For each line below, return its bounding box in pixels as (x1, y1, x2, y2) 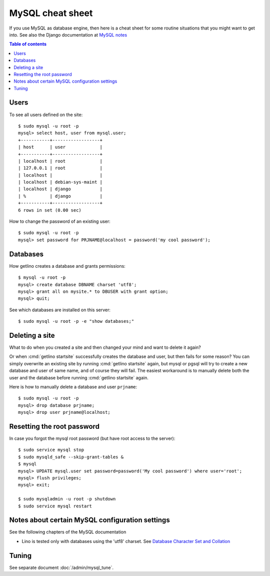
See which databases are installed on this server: (9, 307, 111, 313)
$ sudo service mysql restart (18, 503, 92, 509)
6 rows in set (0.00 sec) (18, 207, 82, 213)
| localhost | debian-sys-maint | (18, 179, 102, 185)
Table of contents (9, 41, 47, 47)
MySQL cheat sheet (9, 8, 93, 19)
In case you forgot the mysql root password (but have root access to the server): (9, 435, 175, 441)
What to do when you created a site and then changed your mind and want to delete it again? (9, 344, 201, 350)
